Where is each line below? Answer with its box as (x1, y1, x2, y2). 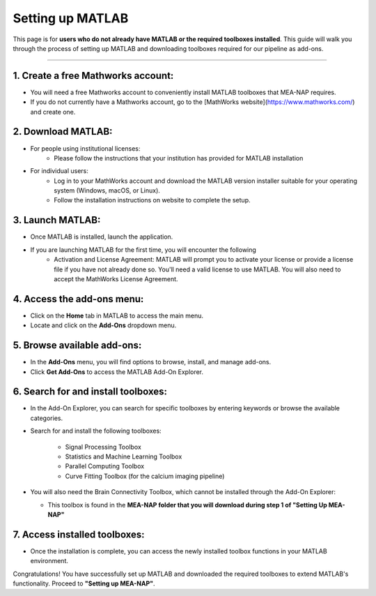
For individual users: (30, 167, 88, 175)
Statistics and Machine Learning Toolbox (65, 452, 182, 461)
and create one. (30, 107, 76, 116)
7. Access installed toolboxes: (13, 528, 146, 540)
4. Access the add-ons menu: (13, 293, 144, 305)
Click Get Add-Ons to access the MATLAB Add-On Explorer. (30, 367, 204, 376)
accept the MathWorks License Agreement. (54, 274, 178, 283)
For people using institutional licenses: (30, 144, 141, 153)
